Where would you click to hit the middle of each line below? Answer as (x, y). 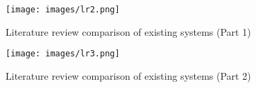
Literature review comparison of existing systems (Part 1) (128, 31)
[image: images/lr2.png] (63, 10)
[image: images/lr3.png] (63, 54)
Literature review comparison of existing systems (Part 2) (128, 75)
